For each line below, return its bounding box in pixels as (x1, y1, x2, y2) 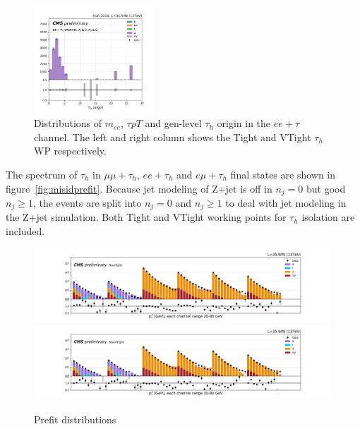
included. (6, 224, 45, 238)
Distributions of (34, 116, 102, 131)
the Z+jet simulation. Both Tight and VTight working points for (6, 210, 287, 224)
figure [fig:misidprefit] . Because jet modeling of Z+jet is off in (6, 181, 272, 195)
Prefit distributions (34, 411, 116, 426)
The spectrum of (6, 167, 78, 181)
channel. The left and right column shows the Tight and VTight (34, 129, 311, 144)
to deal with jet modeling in (225, 195, 347, 210)
